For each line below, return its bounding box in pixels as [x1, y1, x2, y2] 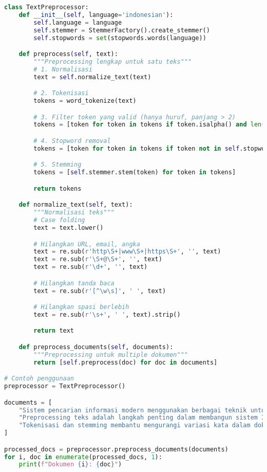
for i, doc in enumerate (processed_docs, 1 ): [4, 453, 162, 461]
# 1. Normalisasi [33, 65, 92, 73]
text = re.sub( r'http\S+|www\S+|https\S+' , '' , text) [33, 248, 221, 256]
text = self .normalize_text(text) [33, 73, 151, 81]
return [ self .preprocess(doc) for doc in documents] [33, 358, 218, 366]
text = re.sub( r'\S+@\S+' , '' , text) [33, 256, 162, 263]
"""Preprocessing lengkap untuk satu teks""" [33, 58, 192, 65]
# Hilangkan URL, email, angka [33, 240, 140, 248]
